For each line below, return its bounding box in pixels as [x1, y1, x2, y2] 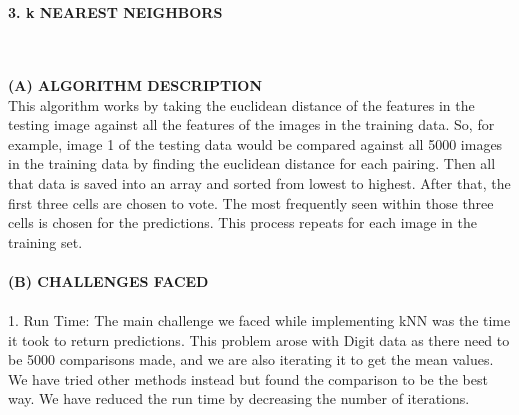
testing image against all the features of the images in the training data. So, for [8, 114, 495, 135]
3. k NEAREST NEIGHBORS [8, 2, 223, 23]
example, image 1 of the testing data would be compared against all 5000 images [8, 133, 503, 154]
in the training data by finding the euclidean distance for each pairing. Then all [8, 153, 496, 174]
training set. [8, 231, 83, 252]
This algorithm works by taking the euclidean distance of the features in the [8, 94, 475, 115]
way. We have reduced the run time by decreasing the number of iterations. [8, 388, 470, 409]
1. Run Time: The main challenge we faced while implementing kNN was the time [8, 310, 511, 331]
